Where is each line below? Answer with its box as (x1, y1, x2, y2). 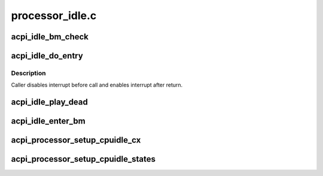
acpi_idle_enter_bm (11, 116, 86, 126)
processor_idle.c (11, 9, 97, 22)
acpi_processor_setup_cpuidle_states (11, 154, 156, 164)
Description (11, 69, 46, 77)
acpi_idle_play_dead (11, 97, 88, 107)
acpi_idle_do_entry (11, 51, 83, 61)
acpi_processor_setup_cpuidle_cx (11, 135, 141, 146)
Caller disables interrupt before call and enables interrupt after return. (11, 81, 183, 89)
